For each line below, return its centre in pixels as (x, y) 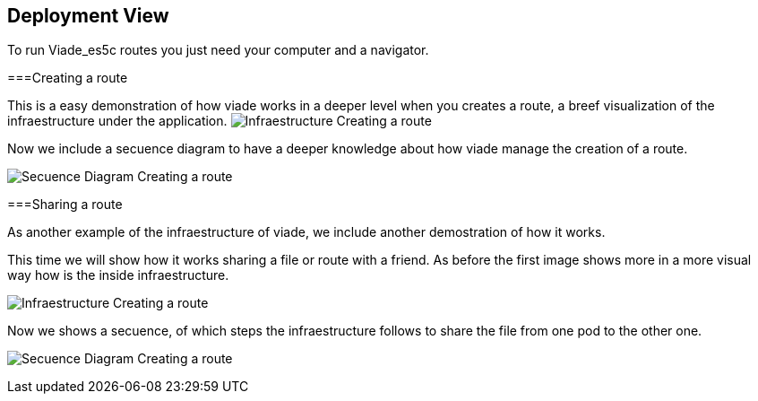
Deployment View (88, 16)
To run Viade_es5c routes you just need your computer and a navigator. (218, 50)
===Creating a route (68, 78)
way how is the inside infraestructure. (118, 275)
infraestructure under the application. (117, 121)
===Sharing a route (65, 205)
